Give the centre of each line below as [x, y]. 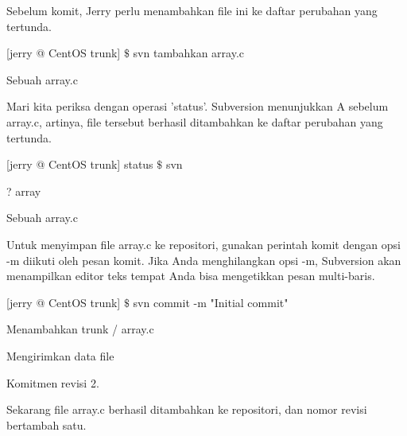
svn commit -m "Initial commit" [211, 302]
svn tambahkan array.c [188, 53]
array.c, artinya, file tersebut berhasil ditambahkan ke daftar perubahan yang [195, 121]
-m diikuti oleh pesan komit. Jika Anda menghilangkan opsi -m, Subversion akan [204, 260]
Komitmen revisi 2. [53, 382]
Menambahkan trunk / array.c [80, 329]
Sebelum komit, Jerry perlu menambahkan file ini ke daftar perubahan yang [192, 10]
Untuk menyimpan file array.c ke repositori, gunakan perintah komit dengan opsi [203, 244]
